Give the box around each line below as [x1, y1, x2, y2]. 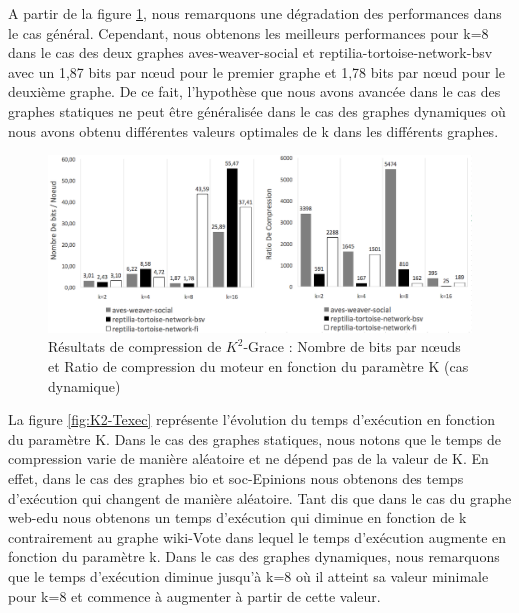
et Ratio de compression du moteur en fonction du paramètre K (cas [48, 355, 469, 376]
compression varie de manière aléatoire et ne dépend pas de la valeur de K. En [8, 448, 489, 469]
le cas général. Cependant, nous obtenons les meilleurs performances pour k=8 [8, 22, 489, 43]
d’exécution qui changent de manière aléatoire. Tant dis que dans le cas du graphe [8, 487, 512, 508]
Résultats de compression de [48, 336, 222, 357]
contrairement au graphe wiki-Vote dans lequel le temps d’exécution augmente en [8, 526, 507, 547]
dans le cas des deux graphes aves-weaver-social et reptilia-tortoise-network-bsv [8, 42, 493, 63]
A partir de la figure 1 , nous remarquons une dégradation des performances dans [8, 3, 502, 23]
